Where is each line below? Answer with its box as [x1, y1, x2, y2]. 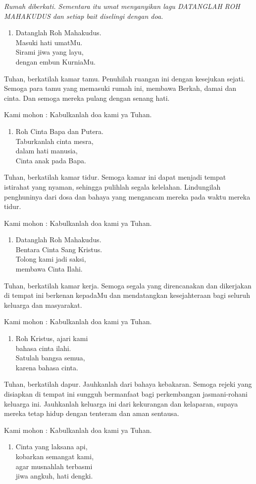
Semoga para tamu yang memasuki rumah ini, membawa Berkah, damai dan [4, 83, 236, 93]
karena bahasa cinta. [15, 362, 78, 372]
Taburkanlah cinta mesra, [15, 136, 94, 146]
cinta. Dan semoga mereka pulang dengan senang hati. [4, 92, 170, 103]
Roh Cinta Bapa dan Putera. [15, 126, 103, 136]
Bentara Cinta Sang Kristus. [15, 244, 102, 254]
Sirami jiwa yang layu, [15, 47, 84, 57]
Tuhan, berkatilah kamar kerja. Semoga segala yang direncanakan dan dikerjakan [4, 280, 252, 290]
